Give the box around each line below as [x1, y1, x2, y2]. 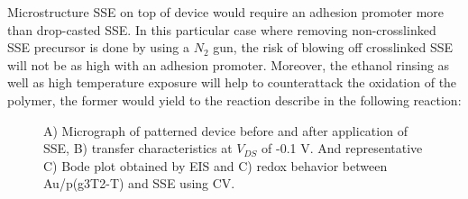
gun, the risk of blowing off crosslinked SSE [213, 38, 454, 57]
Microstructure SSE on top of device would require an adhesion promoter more [7, 3, 445, 21]
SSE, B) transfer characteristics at [43, 139, 233, 158]
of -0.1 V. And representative [262, 139, 423, 158]
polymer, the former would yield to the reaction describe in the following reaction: [7, 90, 462, 109]
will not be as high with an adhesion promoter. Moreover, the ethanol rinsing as [7, 55, 450, 74]
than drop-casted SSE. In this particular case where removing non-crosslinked [7, 20, 436, 39]
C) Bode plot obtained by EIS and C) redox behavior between [43, 156, 388, 175]
